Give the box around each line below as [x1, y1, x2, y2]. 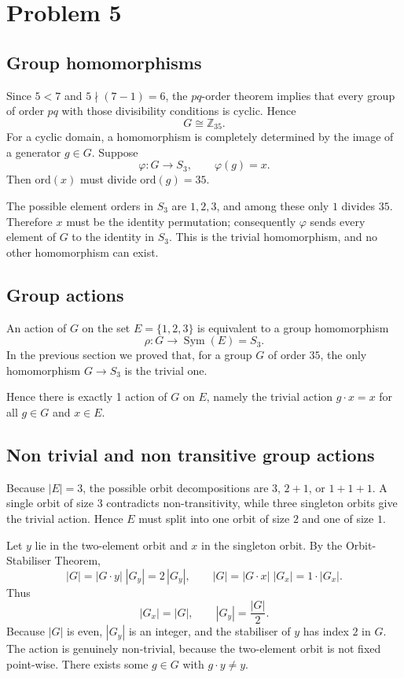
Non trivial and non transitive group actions [6, 442, 375, 466]
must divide [80, 171, 137, 187]
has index [303, 623, 349, 639]
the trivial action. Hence [6, 509, 123, 526]
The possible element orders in [6, 198, 153, 213]
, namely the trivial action [206, 388, 333, 405]
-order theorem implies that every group [201, 87, 395, 103]
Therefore [6, 213, 53, 229]
